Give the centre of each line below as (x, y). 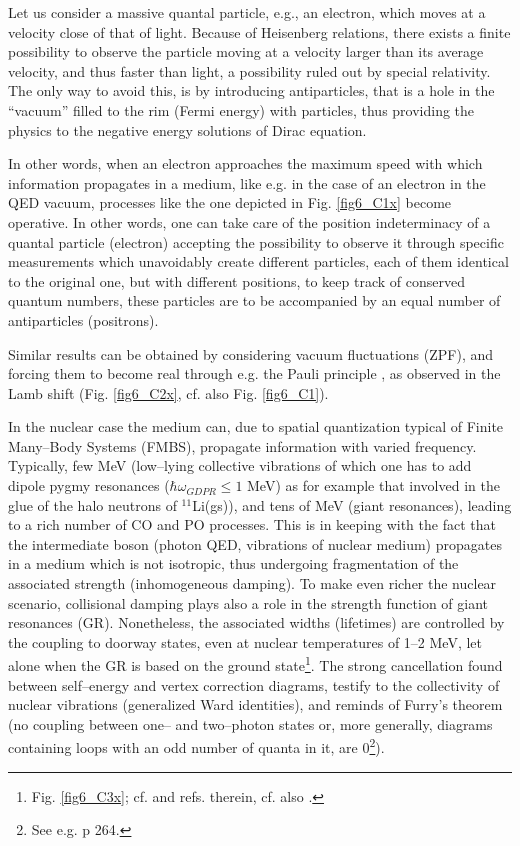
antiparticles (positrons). (83, 319)
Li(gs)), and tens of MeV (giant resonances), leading (352, 504)
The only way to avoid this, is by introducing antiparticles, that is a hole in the (251, 90)
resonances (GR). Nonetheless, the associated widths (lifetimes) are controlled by (256, 622)
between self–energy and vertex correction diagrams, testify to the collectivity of (254, 684)
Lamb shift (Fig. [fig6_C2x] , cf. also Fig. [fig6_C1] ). (168, 392)
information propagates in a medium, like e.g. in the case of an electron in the (247, 182)
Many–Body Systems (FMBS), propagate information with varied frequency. (242, 445)
